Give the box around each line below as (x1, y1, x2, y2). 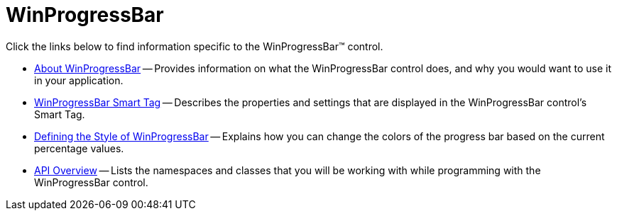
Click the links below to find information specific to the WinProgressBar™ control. (6, 40, 383, 52)
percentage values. (34, 142, 124, 154)
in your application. (34, 74, 124, 86)
